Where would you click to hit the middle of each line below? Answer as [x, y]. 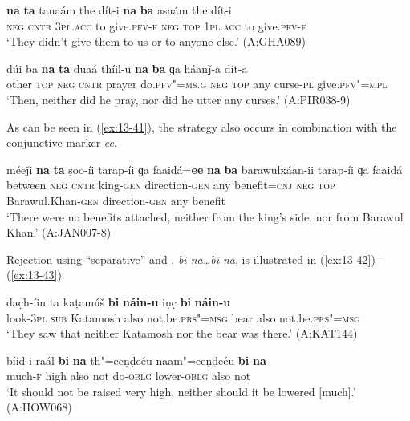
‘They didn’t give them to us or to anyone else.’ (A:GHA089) [156, 41]
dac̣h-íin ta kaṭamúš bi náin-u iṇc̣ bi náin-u [119, 301]
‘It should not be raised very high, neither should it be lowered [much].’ [181, 391]
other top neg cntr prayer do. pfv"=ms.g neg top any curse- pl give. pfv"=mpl [197, 84]
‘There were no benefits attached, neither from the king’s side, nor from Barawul [205, 216]
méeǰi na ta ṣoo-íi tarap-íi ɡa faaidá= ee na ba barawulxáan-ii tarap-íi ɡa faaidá [205, 169]
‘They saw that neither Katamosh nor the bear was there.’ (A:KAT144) [182, 333]
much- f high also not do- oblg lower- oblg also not [129, 376]
